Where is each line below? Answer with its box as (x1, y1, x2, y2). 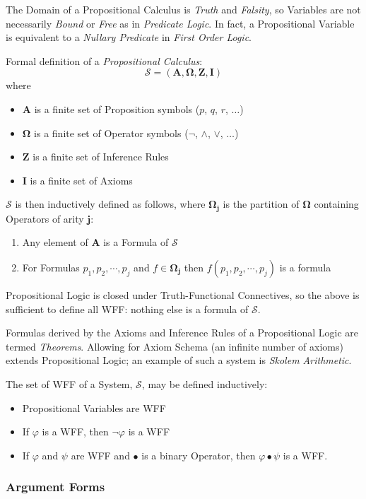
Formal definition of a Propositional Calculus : (6, 53, 203, 68)
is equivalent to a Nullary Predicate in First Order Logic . (6, 30, 252, 45)
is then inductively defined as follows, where (15, 196, 206, 211)
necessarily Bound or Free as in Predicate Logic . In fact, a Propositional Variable (6, 16, 355, 30)
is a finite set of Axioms (30, 172, 133, 187)
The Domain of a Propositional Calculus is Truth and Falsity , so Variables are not (6, 2, 361, 16)
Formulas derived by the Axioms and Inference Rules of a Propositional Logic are (6, 325, 359, 340)
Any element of (22, 235, 88, 249)
